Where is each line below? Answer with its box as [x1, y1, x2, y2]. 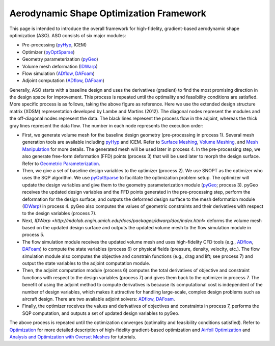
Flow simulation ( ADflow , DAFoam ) [22, 70, 95, 76]
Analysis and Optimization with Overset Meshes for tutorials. [9, 334, 136, 340]
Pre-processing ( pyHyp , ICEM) [22, 42, 87, 48]
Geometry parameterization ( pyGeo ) [22, 56, 99, 62]
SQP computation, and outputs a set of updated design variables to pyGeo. [22, 310, 180, 316]
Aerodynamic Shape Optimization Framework [9, 8, 206, 19]
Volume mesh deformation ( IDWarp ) [22, 63, 98, 69]
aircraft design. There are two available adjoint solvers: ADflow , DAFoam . [22, 296, 175, 302]
